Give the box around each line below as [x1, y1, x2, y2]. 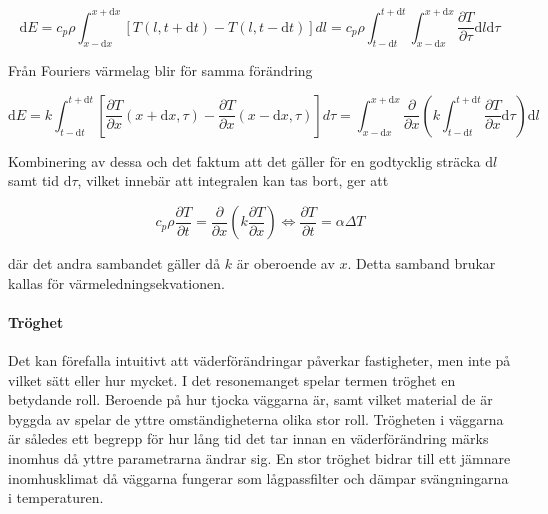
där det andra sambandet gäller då [8, 253, 221, 274]
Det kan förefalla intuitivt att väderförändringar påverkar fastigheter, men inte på [8, 350, 511, 371]
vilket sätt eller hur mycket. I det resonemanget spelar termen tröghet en [8, 369, 456, 390]
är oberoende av [236, 253, 335, 274]
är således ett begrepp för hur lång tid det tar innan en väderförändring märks [8, 428, 489, 449]
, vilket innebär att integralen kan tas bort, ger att [77, 170, 389, 191]
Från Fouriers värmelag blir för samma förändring [8, 60, 313, 81]
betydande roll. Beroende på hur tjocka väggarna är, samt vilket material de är [8, 389, 493, 410]
